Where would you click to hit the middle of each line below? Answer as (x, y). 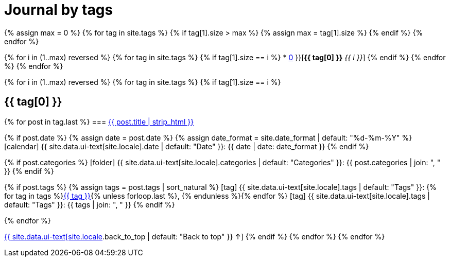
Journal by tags (59, 10)
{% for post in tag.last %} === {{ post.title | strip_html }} (99, 121)
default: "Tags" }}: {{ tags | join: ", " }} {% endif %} (90, 204)
